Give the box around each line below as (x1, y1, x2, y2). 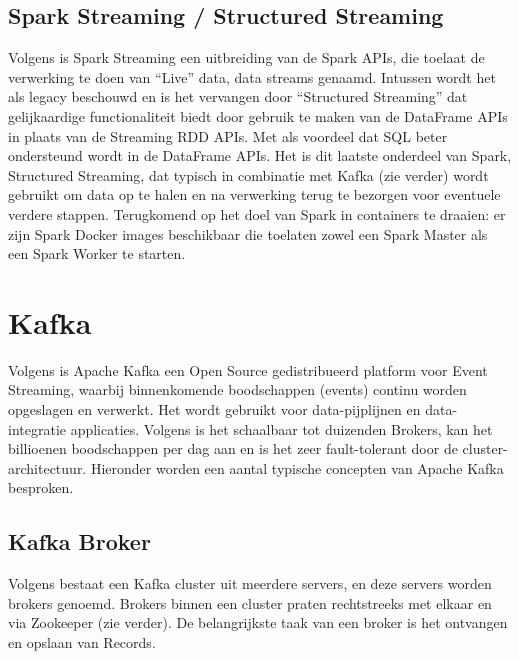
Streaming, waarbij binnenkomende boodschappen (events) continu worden (8, 379, 467, 400)
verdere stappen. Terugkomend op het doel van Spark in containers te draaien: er (8, 203, 506, 224)
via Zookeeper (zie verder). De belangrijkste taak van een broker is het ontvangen (8, 612, 508, 633)
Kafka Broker (8, 526, 151, 557)
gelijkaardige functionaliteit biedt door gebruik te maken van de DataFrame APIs (8, 105, 508, 126)
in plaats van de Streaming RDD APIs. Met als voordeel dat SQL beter (8, 125, 448, 146)
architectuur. (8, 457, 87, 478)
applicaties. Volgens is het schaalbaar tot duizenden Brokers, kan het (70, 418, 493, 439)
